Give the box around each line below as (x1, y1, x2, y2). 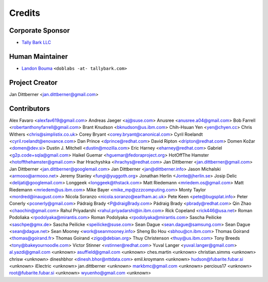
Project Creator (9, 78, 58, 87)
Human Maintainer (9, 52, 68, 60)
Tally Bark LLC (21, 40, 52, 46)
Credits (9, 7, 41, 18)
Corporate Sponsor (9, 26, 70, 35)
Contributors (9, 104, 50, 113)
